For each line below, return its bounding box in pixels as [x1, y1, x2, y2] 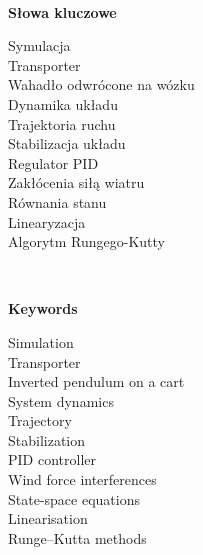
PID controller [8, 449, 96, 470]
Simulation [8, 331, 74, 352]
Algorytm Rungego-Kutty [8, 231, 165, 252]
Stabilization [8, 429, 86, 450]
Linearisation [8, 508, 88, 529]
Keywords [8, 298, 78, 319]
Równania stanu [8, 191, 107, 212]
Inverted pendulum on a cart [8, 371, 185, 392]
